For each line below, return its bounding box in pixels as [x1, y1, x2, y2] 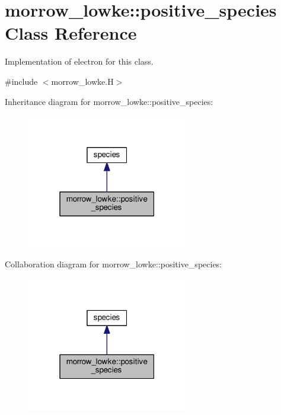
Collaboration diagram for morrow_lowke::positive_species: [5, 258, 222, 270]
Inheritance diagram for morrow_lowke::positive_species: [5, 95, 213, 107]
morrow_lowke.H [51, 75, 114, 87]
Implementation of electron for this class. [5, 55, 154, 68]
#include [5, 75, 38, 87]
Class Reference [5, 21, 137, 45]
